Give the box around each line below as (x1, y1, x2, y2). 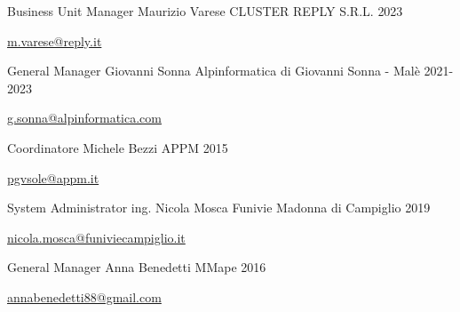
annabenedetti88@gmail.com (7, 287, 162, 306)
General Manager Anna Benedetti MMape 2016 (7, 258, 266, 276)
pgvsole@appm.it (7, 168, 99, 187)
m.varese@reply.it (7, 31, 102, 50)
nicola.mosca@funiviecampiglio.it (7, 228, 186, 246)
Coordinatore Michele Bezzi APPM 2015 (7, 138, 228, 156)
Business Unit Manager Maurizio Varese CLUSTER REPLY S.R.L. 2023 (7, 2, 403, 20)
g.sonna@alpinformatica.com (7, 108, 162, 127)
